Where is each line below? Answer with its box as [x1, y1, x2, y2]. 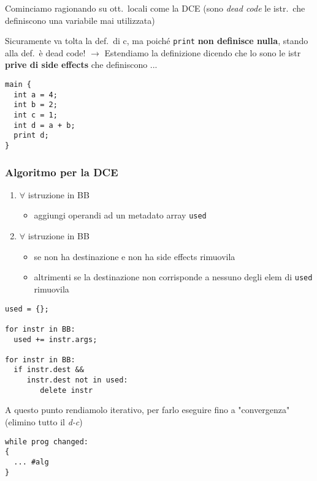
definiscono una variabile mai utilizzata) [5, 13, 155, 26]
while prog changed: [5, 437, 89, 446]
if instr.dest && [13, 365, 84, 375]
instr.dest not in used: [26, 376, 128, 385]
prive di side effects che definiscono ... [5, 58, 158, 71]
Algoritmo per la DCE [5, 164, 118, 179]
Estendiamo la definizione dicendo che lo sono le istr [104, 46, 301, 59]
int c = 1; [13, 111, 58, 119]
